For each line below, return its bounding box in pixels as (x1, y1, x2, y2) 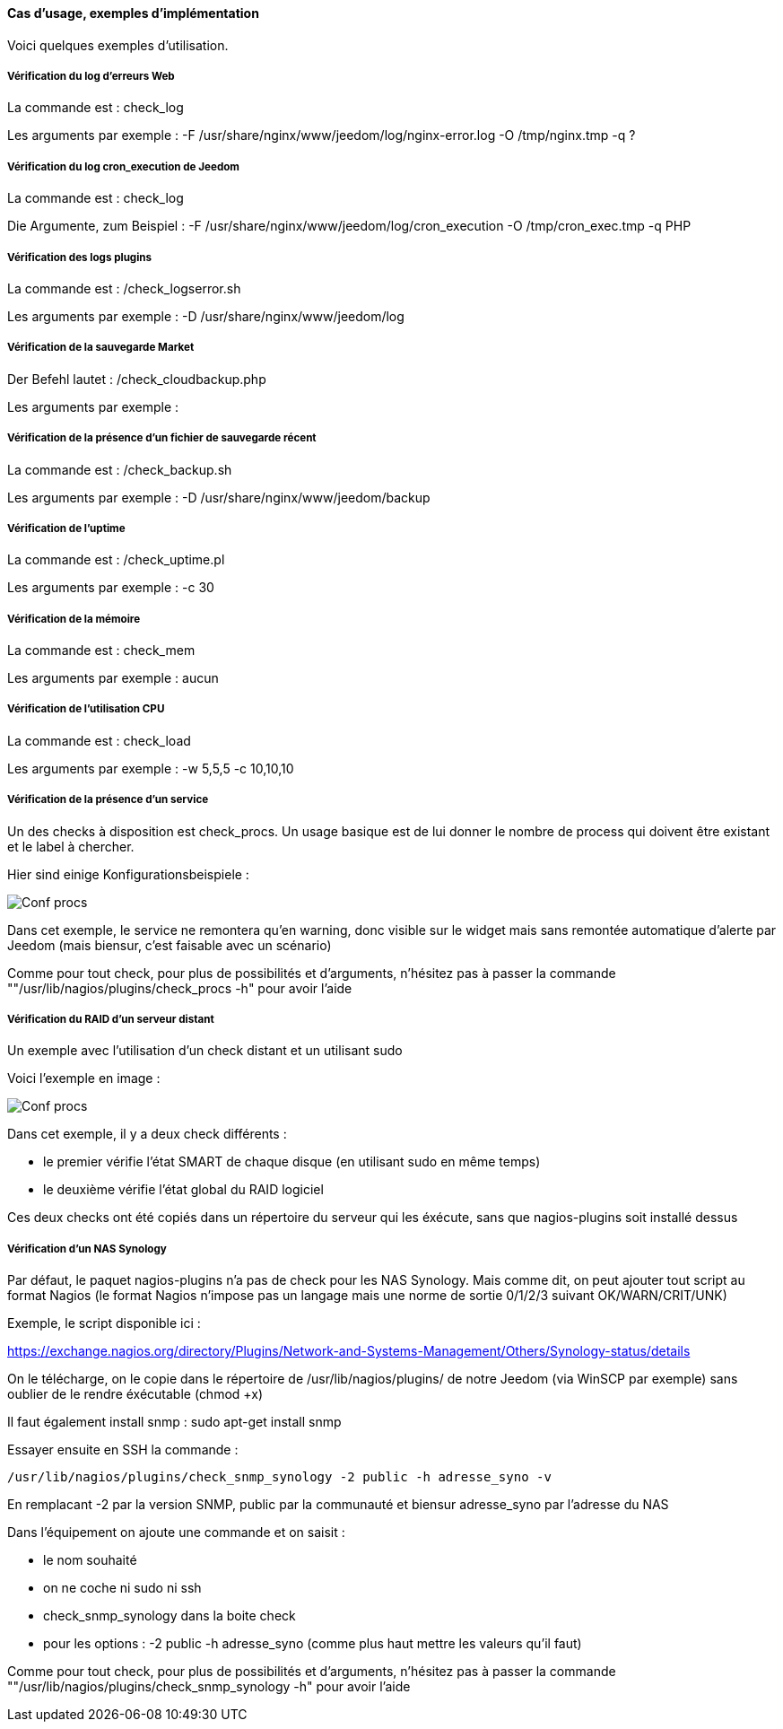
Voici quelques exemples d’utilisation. (7, 37, 229, 53)
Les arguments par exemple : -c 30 (7, 580, 214, 596)
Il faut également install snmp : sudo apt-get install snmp (7, 1414, 342, 1430)
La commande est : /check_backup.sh (7, 461, 232, 477)
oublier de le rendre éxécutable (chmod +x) (7, 1386, 264, 1402)
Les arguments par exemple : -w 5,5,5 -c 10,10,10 (7, 760, 294, 776)
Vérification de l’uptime (7, 521, 126, 535)
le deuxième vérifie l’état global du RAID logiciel (43, 1182, 324, 1198)
